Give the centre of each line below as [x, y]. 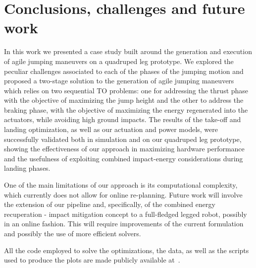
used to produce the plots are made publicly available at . [92, 260]
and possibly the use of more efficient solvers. [73, 233]
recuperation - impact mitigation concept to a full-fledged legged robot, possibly [126, 214]
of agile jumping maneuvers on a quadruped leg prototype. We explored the [119, 61]
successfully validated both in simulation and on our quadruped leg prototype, [123, 139]
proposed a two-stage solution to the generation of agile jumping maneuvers [119, 81]
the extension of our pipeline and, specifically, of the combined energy [110, 204]
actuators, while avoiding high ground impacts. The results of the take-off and [123, 119]
